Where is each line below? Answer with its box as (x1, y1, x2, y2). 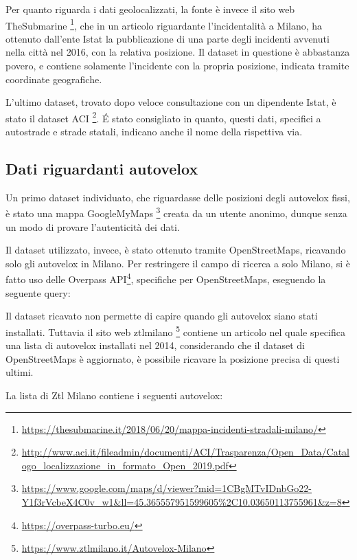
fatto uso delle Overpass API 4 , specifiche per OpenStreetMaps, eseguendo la (5, 270, 326, 287)
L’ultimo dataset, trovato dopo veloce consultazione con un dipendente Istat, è (5, 95, 336, 109)
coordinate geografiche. (5, 71, 102, 86)
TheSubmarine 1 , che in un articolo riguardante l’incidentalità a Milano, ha (5, 16, 323, 32)
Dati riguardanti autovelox (5, 158, 198, 179)
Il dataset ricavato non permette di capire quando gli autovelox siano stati (5, 309, 318, 323)
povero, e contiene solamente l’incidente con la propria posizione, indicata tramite (5, 58, 349, 73)
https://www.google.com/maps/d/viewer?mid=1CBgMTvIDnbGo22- (21, 481, 312, 495)
